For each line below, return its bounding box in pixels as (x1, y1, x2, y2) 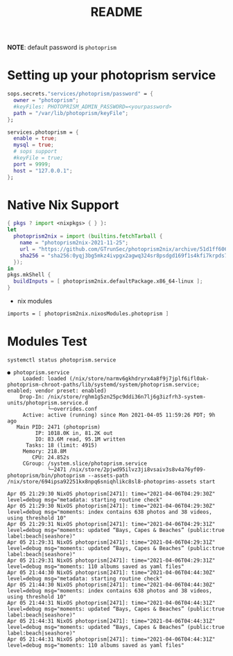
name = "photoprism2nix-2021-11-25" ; (19, 240, 129, 247)
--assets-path (87, 472, 129, 479)
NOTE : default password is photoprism (7, 43, 116, 52)
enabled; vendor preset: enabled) (7, 387, 107, 394)
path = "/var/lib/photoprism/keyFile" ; (13, 109, 129, 116)
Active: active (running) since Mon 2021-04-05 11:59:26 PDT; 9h (22, 411, 216, 418)
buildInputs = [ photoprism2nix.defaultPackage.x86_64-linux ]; (13, 278, 203, 285)
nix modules (17, 297, 53, 305)
